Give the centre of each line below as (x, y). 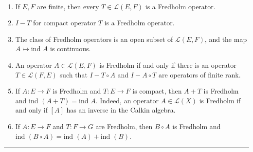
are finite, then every (68, 6)
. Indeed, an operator (127, 100)
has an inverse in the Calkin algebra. (121, 110)
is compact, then (157, 91)
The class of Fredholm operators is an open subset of (94, 39)
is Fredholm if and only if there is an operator (168, 65)
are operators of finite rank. (199, 74)
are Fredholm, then (124, 126)
